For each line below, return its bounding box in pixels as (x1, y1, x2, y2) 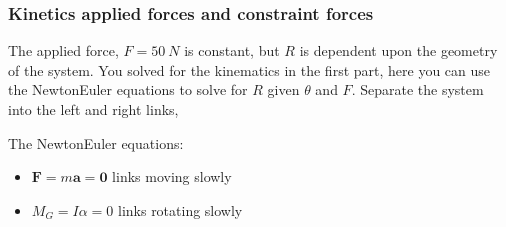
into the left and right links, (8, 99, 179, 119)
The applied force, (8, 40, 119, 61)
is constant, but (184, 40, 280, 61)
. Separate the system (351, 79, 484, 100)
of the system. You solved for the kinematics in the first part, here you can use (8, 59, 491, 80)
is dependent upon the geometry (299, 40, 498, 61)
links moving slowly (112, 166, 232, 187)
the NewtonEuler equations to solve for (8, 79, 248, 100)
